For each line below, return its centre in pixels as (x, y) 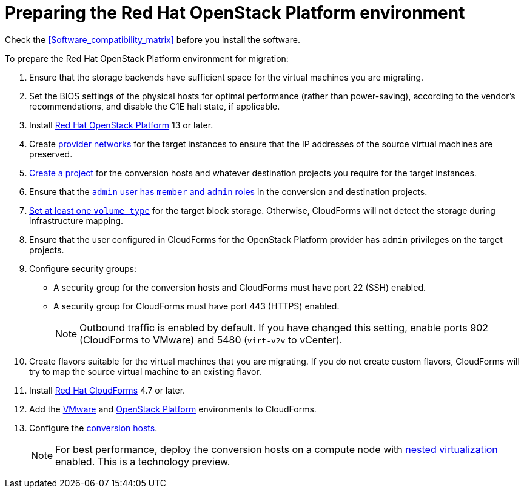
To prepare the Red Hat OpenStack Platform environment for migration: (147, 58)
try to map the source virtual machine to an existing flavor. (145, 371)
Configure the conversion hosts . (93, 428)
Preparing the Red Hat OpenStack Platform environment (235, 13)
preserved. (51, 154)
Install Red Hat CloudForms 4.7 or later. (107, 390)
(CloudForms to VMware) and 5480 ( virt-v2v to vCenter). (211, 339)
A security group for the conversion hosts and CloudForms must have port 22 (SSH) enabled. (240, 287)
